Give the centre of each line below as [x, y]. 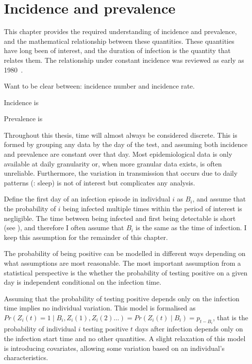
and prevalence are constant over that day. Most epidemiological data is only [118, 154]
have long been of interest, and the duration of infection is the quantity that [117, 50]
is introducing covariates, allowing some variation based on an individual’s [114, 348]
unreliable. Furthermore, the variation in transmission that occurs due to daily [121, 173]
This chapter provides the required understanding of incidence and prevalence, [120, 31]
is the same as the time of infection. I [191, 227]
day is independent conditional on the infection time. [83, 282]
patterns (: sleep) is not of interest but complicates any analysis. [100, 182]
